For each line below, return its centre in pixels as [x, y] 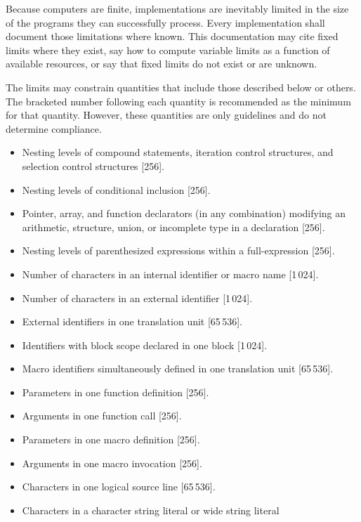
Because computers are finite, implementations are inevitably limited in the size [177, 8]
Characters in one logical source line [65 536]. [119, 487]
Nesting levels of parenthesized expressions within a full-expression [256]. [178, 250]
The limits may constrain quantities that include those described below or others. [181, 87]
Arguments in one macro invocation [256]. [112, 463]
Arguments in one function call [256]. [102, 416]
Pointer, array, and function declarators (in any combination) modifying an [184, 213]
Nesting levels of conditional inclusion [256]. [116, 189]
